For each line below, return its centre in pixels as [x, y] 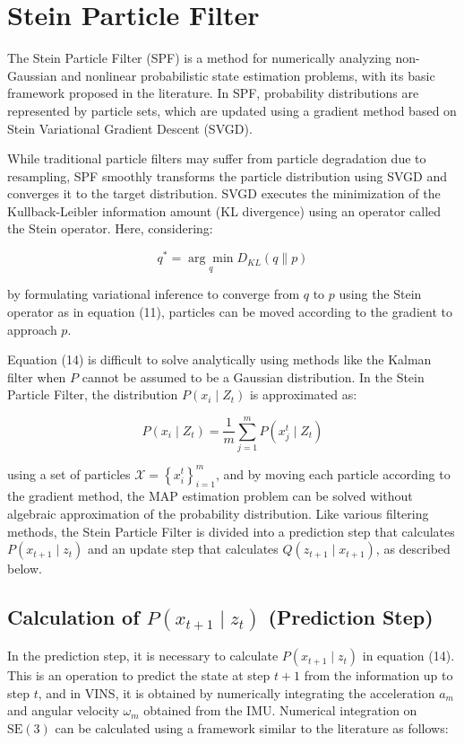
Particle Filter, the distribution [93, 394]
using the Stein [380, 294]
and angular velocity [63, 710]
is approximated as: [303, 394]
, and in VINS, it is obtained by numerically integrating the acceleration [236, 692]
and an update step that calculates [183, 549]
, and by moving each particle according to [333, 473]
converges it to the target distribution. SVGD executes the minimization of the [224, 193]
